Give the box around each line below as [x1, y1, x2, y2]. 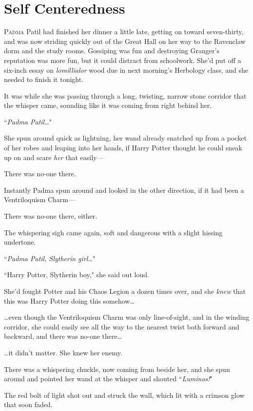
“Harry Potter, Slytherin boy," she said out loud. [4, 269, 149, 280]
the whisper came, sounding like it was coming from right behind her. [4, 100, 212, 110]
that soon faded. [4, 399, 53, 410]
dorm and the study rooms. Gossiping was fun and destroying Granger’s [4, 45, 219, 56]
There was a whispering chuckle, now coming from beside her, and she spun [4, 364, 230, 374]
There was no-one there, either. [4, 211, 97, 221]
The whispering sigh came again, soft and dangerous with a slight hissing [4, 227, 223, 237]
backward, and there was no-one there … [4, 331, 122, 341]
